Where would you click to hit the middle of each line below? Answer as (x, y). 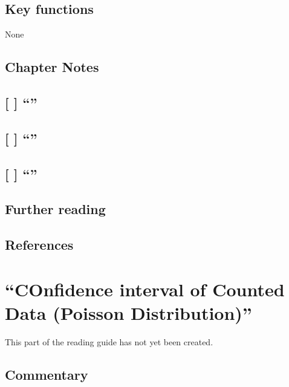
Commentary (47, 374)
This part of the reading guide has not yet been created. (109, 341)
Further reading (55, 209)
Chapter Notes (52, 67)
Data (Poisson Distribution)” (128, 312)
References (39, 245)
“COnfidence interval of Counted (145, 289)
